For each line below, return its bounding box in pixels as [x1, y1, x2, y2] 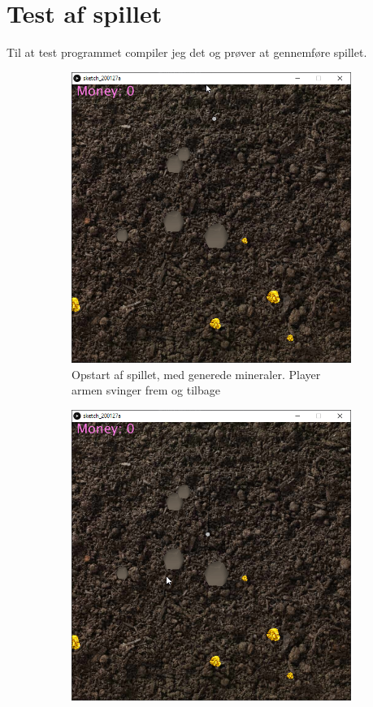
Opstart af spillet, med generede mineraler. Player [72, 365, 321, 382]
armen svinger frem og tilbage [72, 382, 220, 399]
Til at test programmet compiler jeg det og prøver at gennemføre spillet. [7, 44, 367, 61]
